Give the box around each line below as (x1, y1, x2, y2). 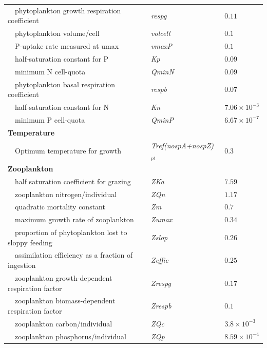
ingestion (8, 260, 36, 270)
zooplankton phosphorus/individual (14, 331, 126, 341)
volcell (151, 28, 170, 38)
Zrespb (151, 300, 171, 311)
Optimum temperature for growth (14, 145, 122, 156)
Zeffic (151, 255, 168, 265)
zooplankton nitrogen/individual (14, 188, 117, 199)
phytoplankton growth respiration (14, 5, 121, 15)
